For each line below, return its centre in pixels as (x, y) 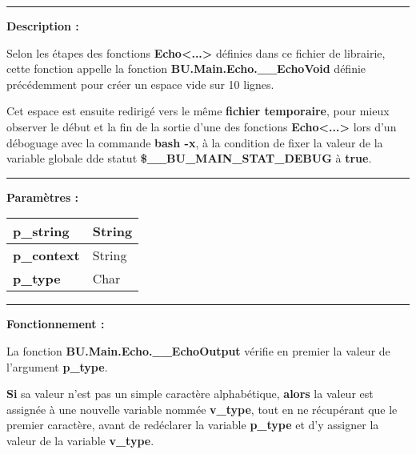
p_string (41, 231)
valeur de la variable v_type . (80, 440)
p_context (46, 255)
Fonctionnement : (56, 324)
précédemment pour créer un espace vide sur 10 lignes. (140, 84)
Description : (43, 26)
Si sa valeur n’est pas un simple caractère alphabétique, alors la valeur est (190, 394)
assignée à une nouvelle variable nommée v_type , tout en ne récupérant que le (202, 409)
